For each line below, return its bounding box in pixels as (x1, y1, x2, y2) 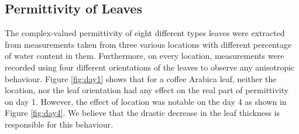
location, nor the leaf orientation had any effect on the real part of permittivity (5, 84, 289, 96)
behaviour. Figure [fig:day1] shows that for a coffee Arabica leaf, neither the (5, 72, 277, 84)
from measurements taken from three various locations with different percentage (5, 38, 292, 50)
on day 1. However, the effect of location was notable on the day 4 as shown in (5, 95, 287, 107)
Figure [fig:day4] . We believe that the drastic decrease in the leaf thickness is (5, 107, 280, 119)
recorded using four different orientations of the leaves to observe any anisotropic (5, 61, 295, 73)
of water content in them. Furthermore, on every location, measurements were (5, 50, 284, 62)
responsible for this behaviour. (5, 118, 114, 130)
